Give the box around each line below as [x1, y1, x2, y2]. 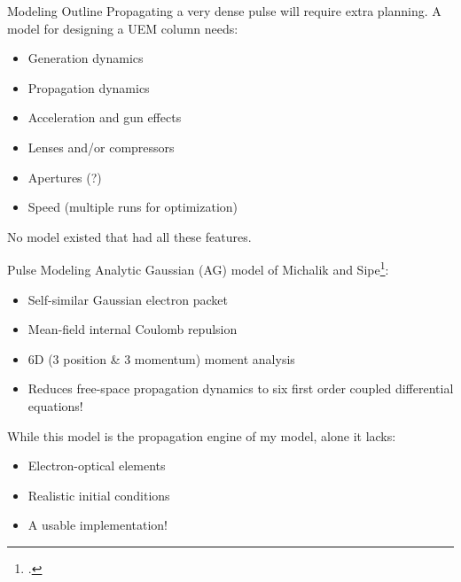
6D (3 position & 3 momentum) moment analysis [27, 349, 295, 368]
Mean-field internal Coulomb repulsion [27, 320, 238, 338]
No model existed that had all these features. [7, 227, 252, 245]
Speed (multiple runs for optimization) [27, 198, 238, 216]
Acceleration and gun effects [27, 108, 182, 127]
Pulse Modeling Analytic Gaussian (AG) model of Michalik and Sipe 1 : [7, 258, 389, 278]
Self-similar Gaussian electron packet [27, 290, 228, 308]
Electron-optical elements [27, 456, 166, 475]
